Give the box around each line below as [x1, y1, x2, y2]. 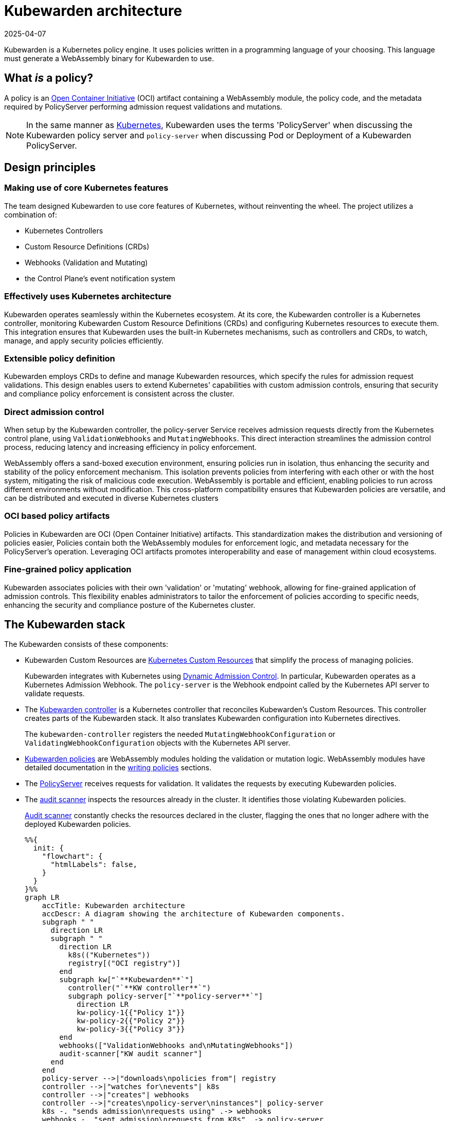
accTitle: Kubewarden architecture [42, 901, 185, 910]
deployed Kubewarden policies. [25, 820, 131, 829]
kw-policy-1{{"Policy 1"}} [77, 1008, 185, 1017]
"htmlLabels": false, [50, 860, 138, 869]
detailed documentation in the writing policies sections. [25, 763, 212, 772]
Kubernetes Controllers [25, 226, 103, 235]
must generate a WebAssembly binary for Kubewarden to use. [4, 53, 214, 63]
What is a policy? [4, 71, 93, 85]
